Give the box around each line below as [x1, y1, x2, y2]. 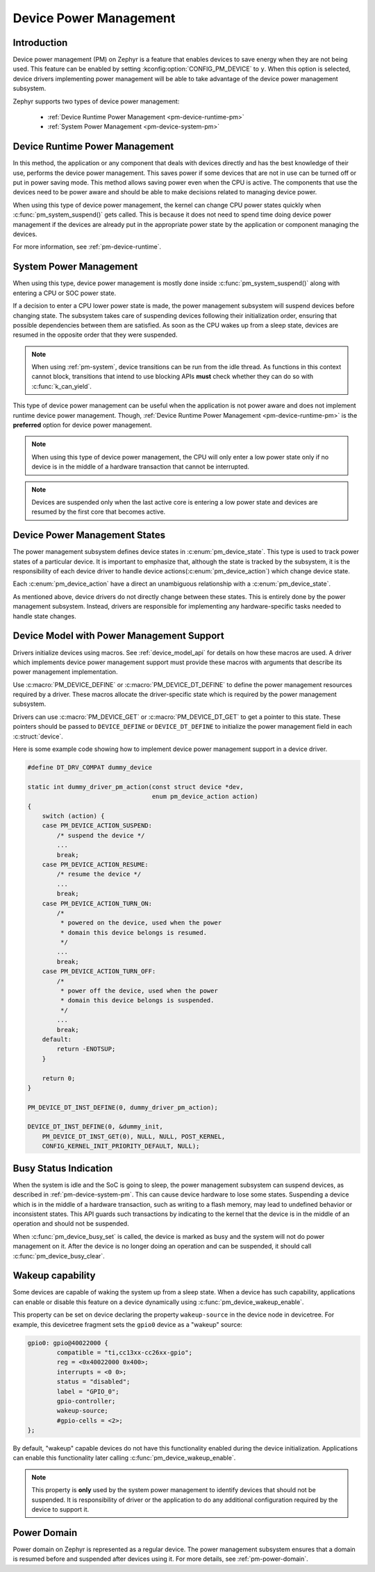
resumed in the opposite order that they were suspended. [12, 330, 178, 339]
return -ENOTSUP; [56, 1045, 116, 1053]
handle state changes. [12, 611, 76, 620]
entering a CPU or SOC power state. [12, 289, 117, 297]
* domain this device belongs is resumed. [60, 929, 208, 936]
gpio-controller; [56, 1397, 116, 1405]
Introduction [12, 37, 68, 49]
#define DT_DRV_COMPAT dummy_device [27, 763, 153, 772]
